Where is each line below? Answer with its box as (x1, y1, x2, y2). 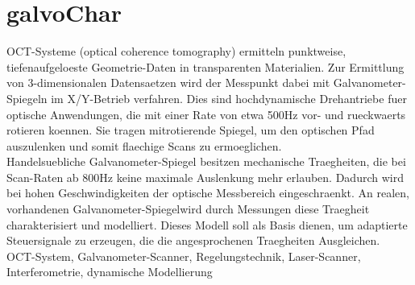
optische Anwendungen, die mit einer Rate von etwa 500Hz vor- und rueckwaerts (6, 105, 406, 122)
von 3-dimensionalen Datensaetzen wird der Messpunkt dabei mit (6, 74, 330, 91)
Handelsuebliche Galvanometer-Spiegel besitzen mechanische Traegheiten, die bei (6, 153, 406, 170)
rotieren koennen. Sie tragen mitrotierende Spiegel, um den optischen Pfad (6, 122, 375, 138)
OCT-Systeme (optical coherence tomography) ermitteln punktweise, (6, 43, 347, 60)
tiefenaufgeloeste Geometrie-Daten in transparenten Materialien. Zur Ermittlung (6, 58, 405, 75)
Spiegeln (6, 89, 48, 106)
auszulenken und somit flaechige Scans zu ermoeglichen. (6, 137, 282, 154)
